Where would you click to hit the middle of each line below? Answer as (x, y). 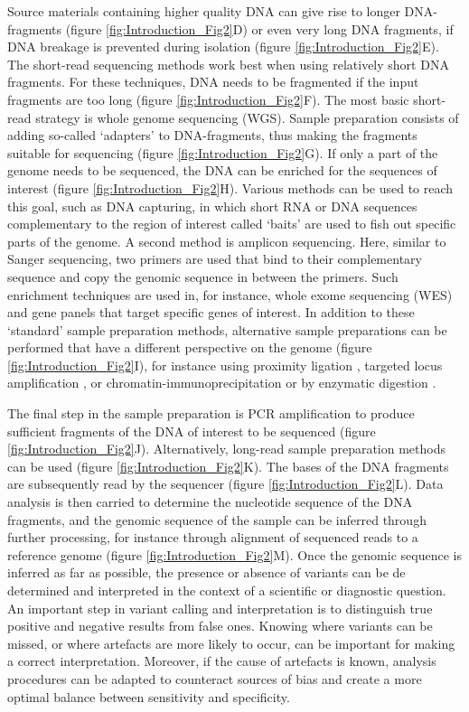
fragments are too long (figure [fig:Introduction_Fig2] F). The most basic (208, 99)
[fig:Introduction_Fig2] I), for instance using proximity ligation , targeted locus (225, 365)
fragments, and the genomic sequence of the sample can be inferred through (217, 519)
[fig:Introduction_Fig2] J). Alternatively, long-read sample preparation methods (226, 449)
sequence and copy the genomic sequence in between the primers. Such (203, 276)
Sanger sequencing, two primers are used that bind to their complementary (215, 259)
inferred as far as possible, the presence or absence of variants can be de (206, 572)
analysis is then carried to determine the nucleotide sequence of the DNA (210, 502)
